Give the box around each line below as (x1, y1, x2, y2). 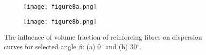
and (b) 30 (105, 41, 137, 51)
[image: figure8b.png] (23, 18, 97, 25)
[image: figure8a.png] (23, 3, 97, 10)
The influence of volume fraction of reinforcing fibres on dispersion (4, 32, 202, 42)
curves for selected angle (4, 41, 76, 51)
